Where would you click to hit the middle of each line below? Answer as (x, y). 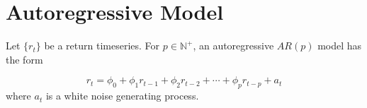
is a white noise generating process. (122, 96)
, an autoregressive (233, 46)
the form (24, 59)
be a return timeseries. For (102, 46)
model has (340, 46)
